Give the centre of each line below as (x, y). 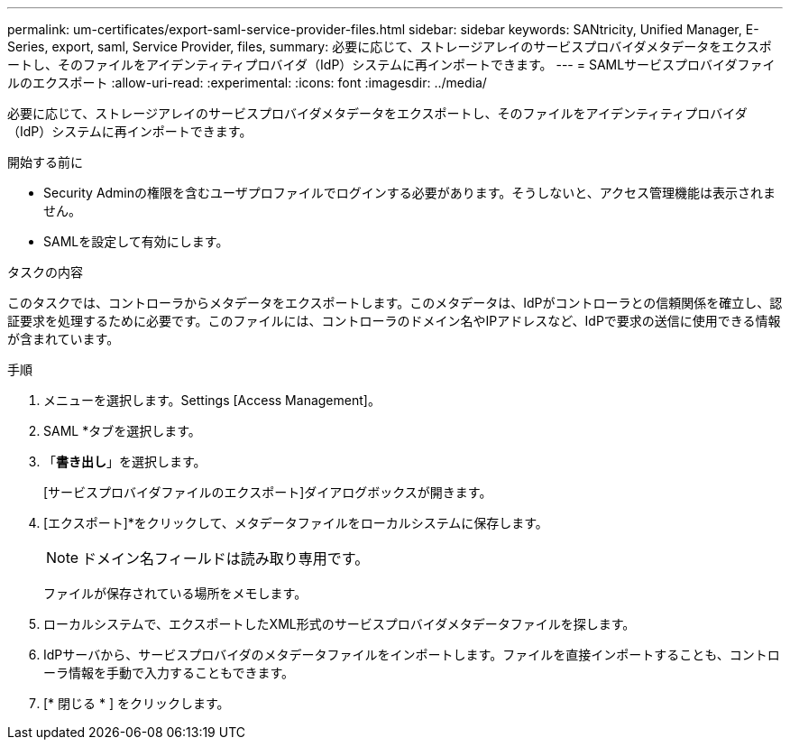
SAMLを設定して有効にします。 (136, 241)
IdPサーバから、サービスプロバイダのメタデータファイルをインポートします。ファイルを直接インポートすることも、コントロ (412, 655)
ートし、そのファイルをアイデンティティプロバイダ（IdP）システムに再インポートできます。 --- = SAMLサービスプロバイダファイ (391, 65)
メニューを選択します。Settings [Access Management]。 (212, 400)
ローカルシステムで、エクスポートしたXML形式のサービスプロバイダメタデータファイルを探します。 (340, 624)
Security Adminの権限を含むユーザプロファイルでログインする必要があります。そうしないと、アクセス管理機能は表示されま (410, 193)
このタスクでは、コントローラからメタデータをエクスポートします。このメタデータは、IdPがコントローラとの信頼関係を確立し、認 (395, 303)
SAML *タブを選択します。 (122, 431)
